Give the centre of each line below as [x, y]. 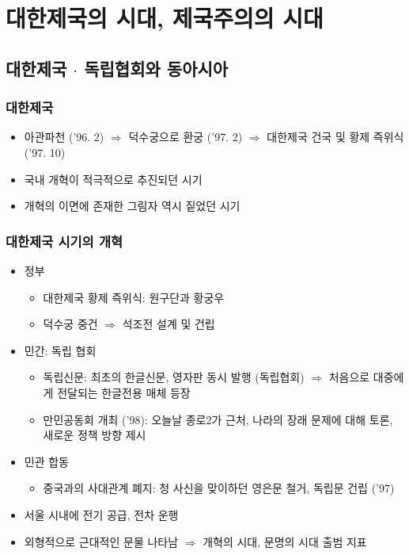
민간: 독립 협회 [60, 350]
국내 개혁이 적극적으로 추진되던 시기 [113, 179]
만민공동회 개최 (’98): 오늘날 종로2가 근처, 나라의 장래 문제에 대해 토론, [218, 419]
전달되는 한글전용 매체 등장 [124, 392]
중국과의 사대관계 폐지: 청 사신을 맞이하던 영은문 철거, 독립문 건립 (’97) [219, 488]
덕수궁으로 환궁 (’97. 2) [186, 137]
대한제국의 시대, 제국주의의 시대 [165, 18]
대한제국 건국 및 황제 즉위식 [335, 137]
